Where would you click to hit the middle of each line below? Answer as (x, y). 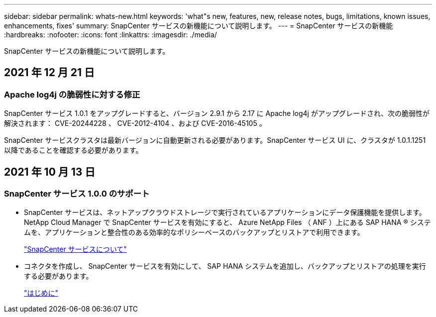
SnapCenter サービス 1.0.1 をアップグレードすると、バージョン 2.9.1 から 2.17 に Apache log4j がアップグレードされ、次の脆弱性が (217, 113)
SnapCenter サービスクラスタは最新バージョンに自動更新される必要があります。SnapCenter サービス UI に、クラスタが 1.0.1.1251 (215, 140)
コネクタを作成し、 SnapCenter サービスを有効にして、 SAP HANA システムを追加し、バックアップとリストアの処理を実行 (225, 266)
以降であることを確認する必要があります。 (73, 150)
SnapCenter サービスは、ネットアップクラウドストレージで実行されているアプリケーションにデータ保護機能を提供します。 (225, 212)
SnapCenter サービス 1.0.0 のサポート (77, 194)
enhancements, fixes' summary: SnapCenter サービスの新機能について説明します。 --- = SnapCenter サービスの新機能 (199, 26)
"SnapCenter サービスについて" (75, 249)
